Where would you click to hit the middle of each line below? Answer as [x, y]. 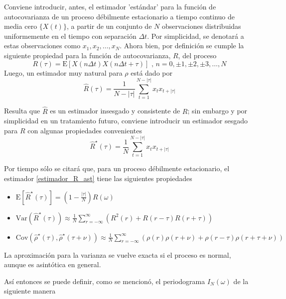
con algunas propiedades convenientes [85, 130]
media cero [21, 26]
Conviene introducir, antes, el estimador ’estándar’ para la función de [110, 6]
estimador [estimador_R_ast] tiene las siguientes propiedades [98, 178]
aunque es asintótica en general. [53, 264]
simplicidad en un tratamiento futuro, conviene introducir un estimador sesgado [126, 121]
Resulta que [22, 111]
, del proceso [197, 55]
